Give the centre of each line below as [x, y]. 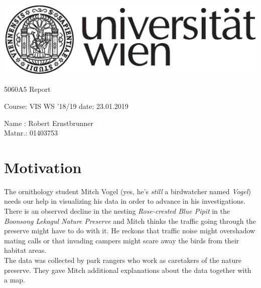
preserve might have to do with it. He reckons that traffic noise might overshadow [130, 231]
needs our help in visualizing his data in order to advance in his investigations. [125, 201]
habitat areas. [25, 250]
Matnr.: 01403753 [31, 133]
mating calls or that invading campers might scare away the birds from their [122, 240]
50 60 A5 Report [27, 89]
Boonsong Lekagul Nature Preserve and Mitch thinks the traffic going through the [130, 221]
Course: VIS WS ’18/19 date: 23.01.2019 [66, 106]
